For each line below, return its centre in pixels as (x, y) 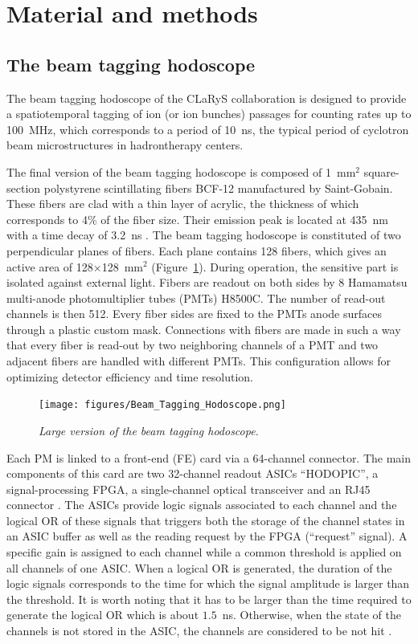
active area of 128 (50, 266)
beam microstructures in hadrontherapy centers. (125, 145)
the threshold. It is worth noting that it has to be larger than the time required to (209, 599)
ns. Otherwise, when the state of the (311, 615)
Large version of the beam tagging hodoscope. (149, 430)
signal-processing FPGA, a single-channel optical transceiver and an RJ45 (189, 489)
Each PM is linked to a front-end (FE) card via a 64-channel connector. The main (209, 457)
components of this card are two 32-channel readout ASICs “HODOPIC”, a (193, 473)
